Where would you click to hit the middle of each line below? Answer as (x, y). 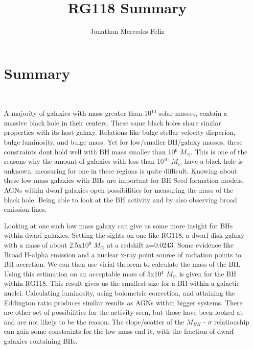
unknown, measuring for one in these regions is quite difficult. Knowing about (121, 170)
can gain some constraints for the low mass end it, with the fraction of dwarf (119, 331)
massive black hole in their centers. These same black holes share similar (113, 122)
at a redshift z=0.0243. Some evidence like (170, 244)
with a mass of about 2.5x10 (46, 244)
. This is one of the (219, 151)
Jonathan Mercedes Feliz (127, 31)
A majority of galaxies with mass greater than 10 (78, 113)
